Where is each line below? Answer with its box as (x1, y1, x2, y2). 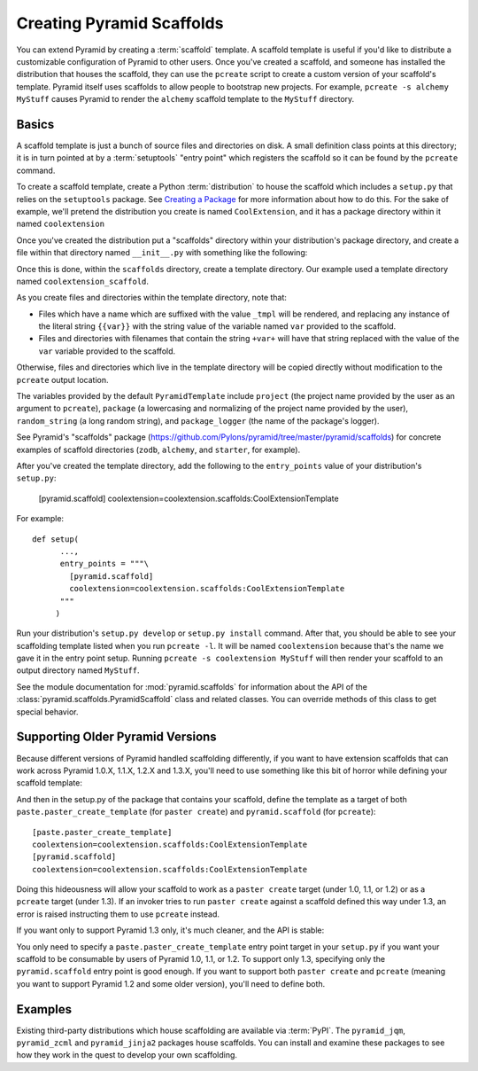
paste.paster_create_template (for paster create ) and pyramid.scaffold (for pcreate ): (16, 807, 376, 817)
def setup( (32, 534, 80, 544)
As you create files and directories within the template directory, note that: (16, 293, 288, 303)
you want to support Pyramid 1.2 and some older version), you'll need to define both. (16, 978, 326, 989)
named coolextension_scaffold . (16, 276, 150, 286)
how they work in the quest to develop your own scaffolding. (16, 1050, 238, 1060)
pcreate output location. (16, 374, 110, 385)
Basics (16, 116, 55, 132)
